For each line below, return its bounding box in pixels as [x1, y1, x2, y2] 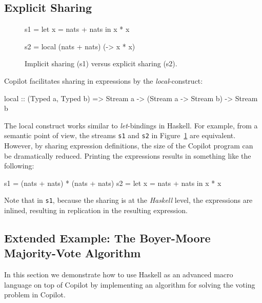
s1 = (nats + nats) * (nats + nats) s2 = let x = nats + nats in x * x [4, 177, 221, 188]
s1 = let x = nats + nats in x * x [25, 24, 130, 34]
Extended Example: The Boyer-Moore [4, 230, 211, 246]
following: [4, 160, 34, 171]
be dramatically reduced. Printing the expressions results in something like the [4, 150, 251, 161]
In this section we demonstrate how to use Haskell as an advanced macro [4, 269, 233, 280]
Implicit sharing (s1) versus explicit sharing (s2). [25, 58, 177, 69]
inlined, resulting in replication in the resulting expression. [4, 205, 188, 216]
